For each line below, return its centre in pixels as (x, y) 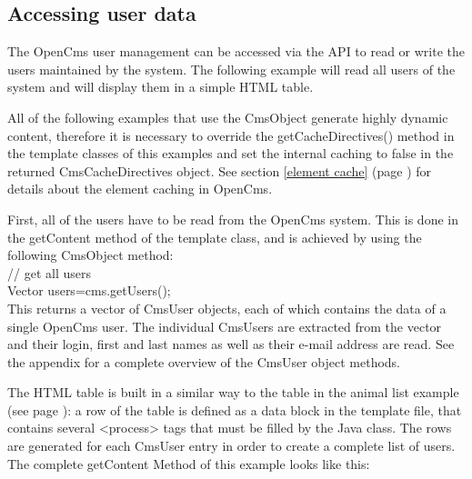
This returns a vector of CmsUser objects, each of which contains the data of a (227, 308)
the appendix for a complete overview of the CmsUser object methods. (204, 361)
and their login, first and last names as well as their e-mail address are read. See (231, 344)
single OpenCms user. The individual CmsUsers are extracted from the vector (225, 326)
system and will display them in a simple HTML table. (161, 87)
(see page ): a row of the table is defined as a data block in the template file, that (235, 409)
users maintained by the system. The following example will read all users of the (231, 69)
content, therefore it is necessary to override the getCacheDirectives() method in (231, 135)
